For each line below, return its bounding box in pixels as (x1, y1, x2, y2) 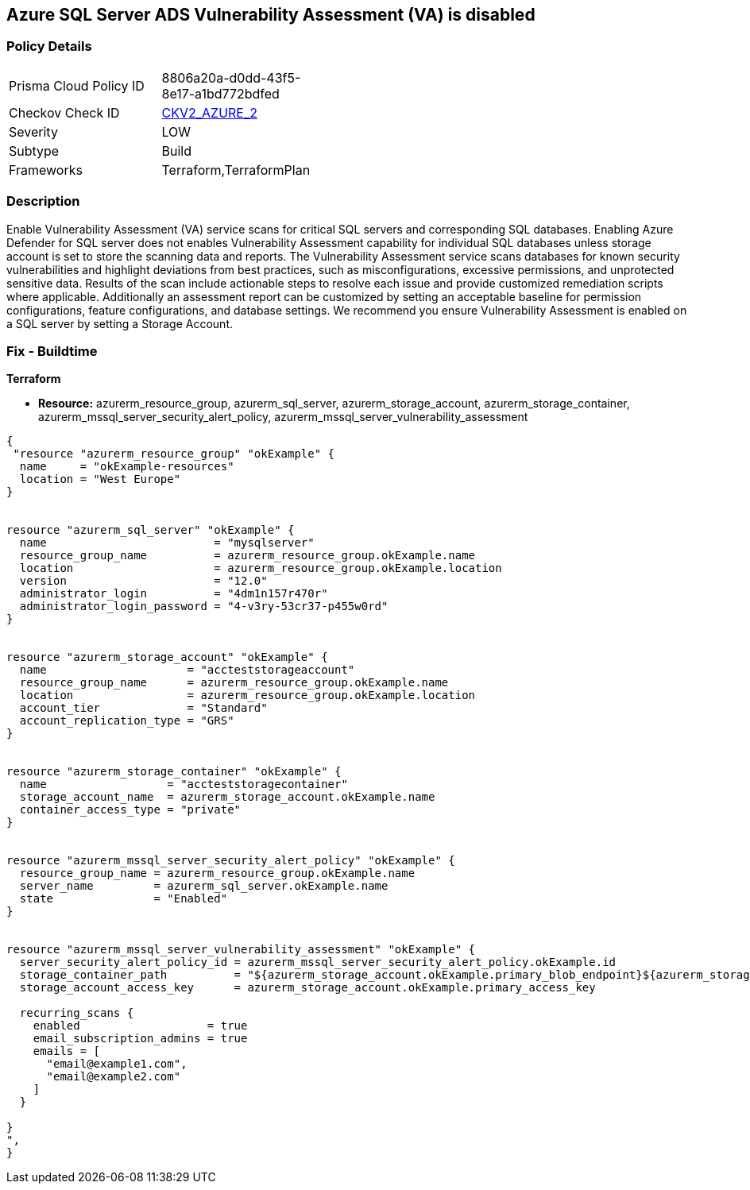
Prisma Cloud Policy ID (9, 77, 145, 94)
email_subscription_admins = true (33, 1032, 248, 1045)
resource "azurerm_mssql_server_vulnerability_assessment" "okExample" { (6, 943, 476, 956)
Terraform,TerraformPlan (161, 161, 311, 178)
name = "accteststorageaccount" (19, 663, 355, 677)
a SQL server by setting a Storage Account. (6, 316, 233, 330)
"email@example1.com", (46, 1057, 187, 1071)
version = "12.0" (19, 574, 268, 588)
